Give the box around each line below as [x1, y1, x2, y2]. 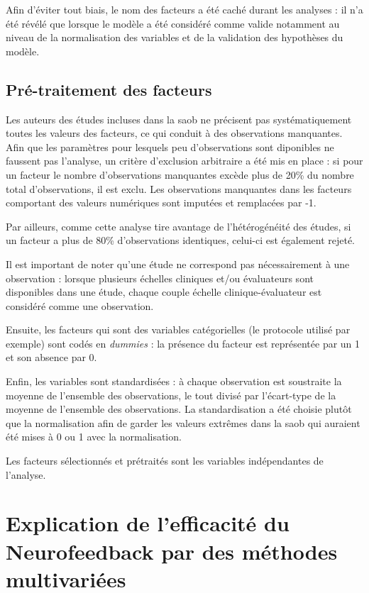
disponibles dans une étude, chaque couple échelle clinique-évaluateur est [6, 284, 322, 299]
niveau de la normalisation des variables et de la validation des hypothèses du [6, 30, 343, 45]
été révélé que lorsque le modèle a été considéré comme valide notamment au [6, 16, 340, 31]
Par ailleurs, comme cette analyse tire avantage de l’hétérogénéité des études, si [6, 218, 351, 233]
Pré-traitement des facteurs [6, 78, 212, 100]
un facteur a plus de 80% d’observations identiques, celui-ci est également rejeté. [6, 233, 356, 248]
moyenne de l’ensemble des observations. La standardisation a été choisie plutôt [6, 401, 352, 416]
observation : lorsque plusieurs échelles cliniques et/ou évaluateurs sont [6, 270, 314, 285]
